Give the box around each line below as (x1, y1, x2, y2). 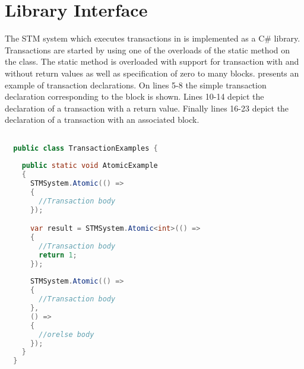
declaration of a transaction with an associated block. (5, 113, 199, 126)
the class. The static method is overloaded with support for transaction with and (5, 55, 299, 68)
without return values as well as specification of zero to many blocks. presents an (5, 66, 299, 79)
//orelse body (39, 330, 94, 339)
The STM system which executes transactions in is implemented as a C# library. (5, 32, 300, 44)
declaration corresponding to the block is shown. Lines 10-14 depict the (5, 90, 264, 103)
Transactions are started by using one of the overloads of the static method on (5, 43, 290, 56)
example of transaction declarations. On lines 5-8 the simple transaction (5, 78, 267, 91)
